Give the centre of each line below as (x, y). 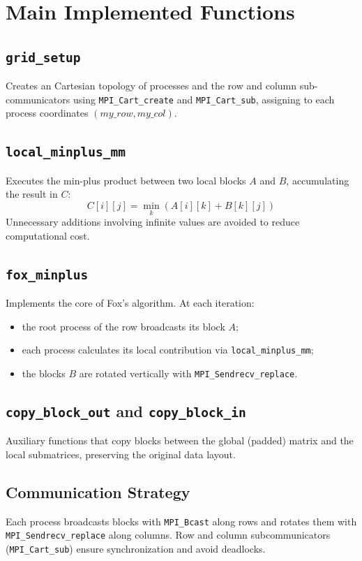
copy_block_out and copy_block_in (126, 411)
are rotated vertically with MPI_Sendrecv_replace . (188, 373)
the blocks (44, 373)
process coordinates (47, 113)
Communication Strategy (98, 492)
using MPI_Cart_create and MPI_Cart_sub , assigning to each (204, 99)
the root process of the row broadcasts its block (123, 326)
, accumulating (318, 180)
